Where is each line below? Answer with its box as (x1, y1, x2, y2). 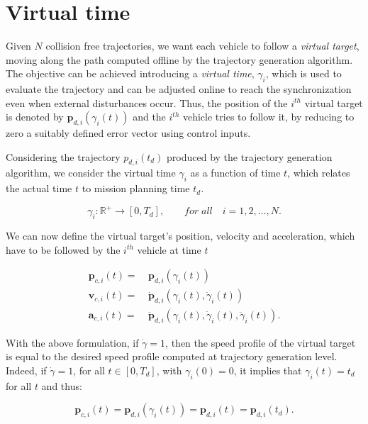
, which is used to (265, 66, 342, 81)
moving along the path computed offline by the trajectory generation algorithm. (6, 52, 353, 67)
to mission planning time (82, 181, 190, 196)
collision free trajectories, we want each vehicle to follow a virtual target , (45, 38, 359, 53)
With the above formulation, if (6, 335, 139, 350)
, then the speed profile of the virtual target (165, 335, 356, 350)
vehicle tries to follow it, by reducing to (182, 109, 355, 124)
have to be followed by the (6, 242, 121, 257)
